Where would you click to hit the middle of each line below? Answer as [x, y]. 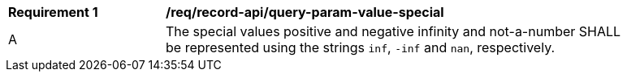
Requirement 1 [53, 12]
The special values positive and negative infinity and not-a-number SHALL [393, 31]
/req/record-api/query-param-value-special [305, 12]
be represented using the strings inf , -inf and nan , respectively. [361, 47]
